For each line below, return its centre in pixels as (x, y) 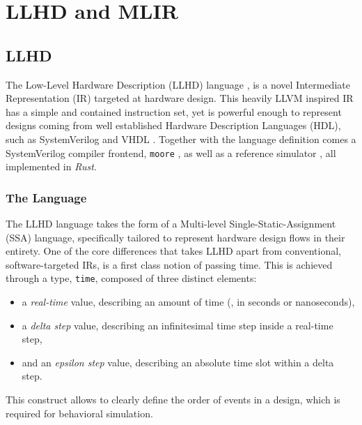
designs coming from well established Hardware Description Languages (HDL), (173, 125)
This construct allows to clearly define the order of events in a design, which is (173, 400)
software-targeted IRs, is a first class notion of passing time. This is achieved (169, 264)
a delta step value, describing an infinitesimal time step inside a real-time (178, 325)
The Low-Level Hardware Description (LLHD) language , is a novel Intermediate (178, 84)
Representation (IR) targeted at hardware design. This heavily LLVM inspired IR (180, 98)
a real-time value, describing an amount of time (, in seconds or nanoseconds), (188, 302)
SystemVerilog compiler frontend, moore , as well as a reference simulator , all (171, 152)
